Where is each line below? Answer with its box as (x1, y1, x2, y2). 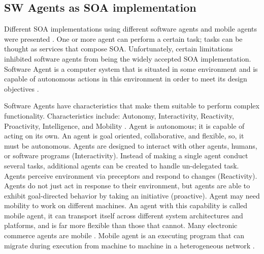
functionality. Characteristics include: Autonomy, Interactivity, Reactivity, (4, 110, 234, 121)
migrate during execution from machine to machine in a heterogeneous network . (4, 240, 255, 250)
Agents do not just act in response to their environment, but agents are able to (4, 180, 250, 191)
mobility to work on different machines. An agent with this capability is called (4, 200, 248, 211)
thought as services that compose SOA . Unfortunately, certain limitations (4, 43, 233, 54)
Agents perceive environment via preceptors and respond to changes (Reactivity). (4, 170, 257, 181)
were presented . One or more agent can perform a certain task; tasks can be (4, 33, 243, 44)
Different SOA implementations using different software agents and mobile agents (4, 23, 257, 34)
